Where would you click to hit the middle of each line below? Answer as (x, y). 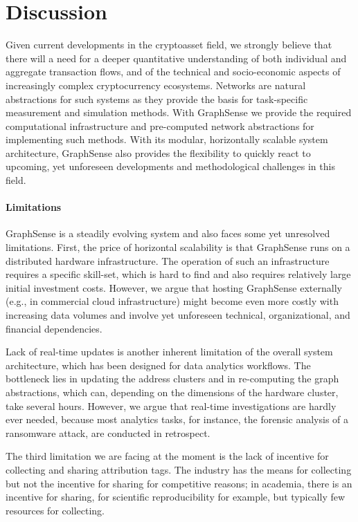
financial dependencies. (54, 328)
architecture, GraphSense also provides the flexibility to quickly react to (158, 152)
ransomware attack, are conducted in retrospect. (108, 432)
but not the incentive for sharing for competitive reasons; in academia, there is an (179, 483)
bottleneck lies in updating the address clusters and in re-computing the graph (172, 379)
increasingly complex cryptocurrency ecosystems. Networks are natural (156, 85)
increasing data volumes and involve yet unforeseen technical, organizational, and (178, 315)
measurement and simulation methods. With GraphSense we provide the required (179, 112)
